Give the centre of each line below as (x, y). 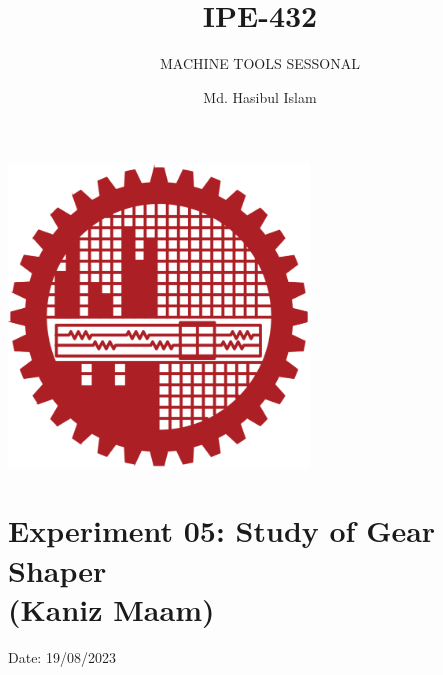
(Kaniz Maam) (111, 608)
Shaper (57, 569)
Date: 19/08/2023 (62, 656)
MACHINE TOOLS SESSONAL (260, 63)
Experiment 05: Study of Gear (222, 530)
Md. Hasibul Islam (260, 96)
